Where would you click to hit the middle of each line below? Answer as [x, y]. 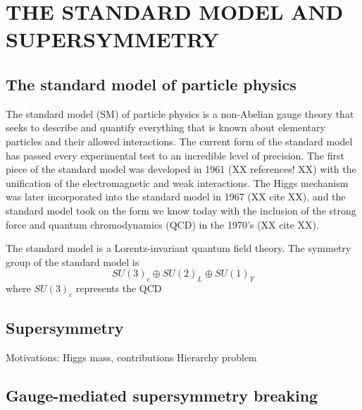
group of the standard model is [73, 261]
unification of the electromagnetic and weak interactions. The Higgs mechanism [177, 182]
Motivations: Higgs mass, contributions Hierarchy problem [131, 357]
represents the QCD [119, 288]
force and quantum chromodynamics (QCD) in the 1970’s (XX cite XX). [162, 224]
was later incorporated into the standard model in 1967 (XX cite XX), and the [176, 197]
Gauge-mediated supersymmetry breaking [162, 396]
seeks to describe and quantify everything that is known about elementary [166, 127]
